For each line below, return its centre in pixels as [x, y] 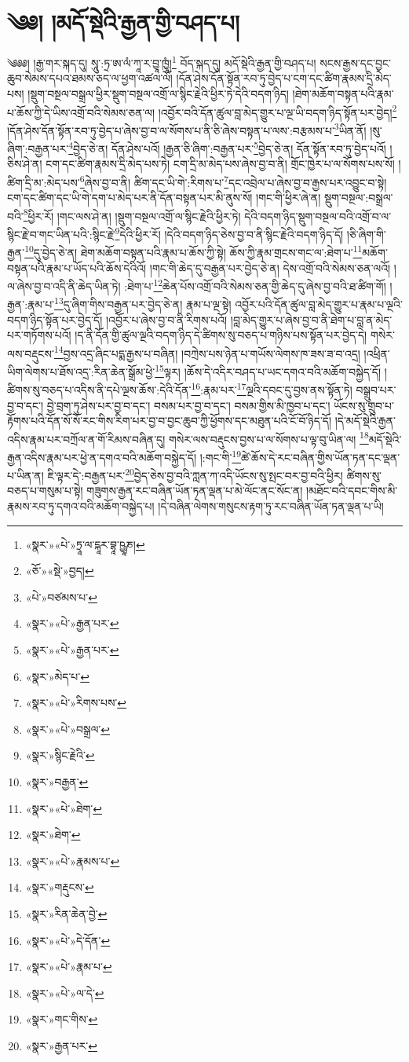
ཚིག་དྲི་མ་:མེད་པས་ [44, 182]
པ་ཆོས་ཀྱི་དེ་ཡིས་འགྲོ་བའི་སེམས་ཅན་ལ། [81, 112]
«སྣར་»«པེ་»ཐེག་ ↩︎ [64, 808]
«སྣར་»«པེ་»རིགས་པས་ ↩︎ [76, 703]
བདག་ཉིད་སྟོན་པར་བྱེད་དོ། [55, 319]
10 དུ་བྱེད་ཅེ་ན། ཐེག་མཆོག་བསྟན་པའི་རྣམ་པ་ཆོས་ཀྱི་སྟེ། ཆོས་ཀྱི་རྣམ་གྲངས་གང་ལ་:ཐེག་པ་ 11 [194, 251]
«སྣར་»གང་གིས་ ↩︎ [62, 1019]
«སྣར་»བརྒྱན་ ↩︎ [57, 782]
